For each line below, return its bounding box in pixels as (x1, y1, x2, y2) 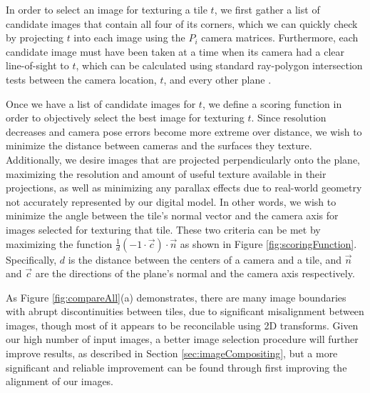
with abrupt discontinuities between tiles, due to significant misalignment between (6, 304, 364, 319)
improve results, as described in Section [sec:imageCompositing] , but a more (6, 346, 338, 361)
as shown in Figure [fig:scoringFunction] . (180, 236, 357, 251)
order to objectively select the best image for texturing (6, 110, 245, 125)
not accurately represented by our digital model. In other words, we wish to (6, 194, 336, 209)
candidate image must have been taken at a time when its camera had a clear (6, 44, 344, 59)
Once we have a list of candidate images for (6, 96, 196, 111)
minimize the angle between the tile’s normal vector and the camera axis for (6, 208, 339, 223)
